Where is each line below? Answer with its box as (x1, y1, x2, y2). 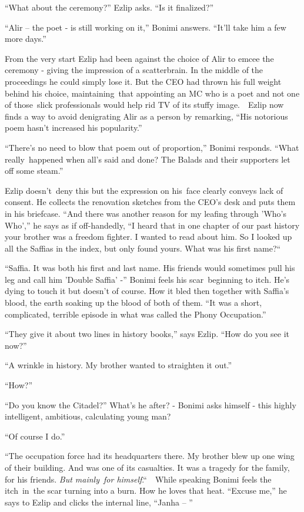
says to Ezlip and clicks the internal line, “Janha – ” (5, 496, 193, 508)
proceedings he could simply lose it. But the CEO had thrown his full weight (5, 75, 282, 87)
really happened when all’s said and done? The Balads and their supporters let (5, 153, 290, 165)
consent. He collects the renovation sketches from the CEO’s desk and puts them (5, 196, 296, 208)
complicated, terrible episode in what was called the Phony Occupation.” (5, 308, 266, 320)
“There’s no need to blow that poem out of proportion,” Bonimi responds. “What (5, 141, 299, 153)
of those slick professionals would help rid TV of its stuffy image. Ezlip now (5, 98, 284, 111)
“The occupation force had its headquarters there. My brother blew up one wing (5, 450, 295, 462)
